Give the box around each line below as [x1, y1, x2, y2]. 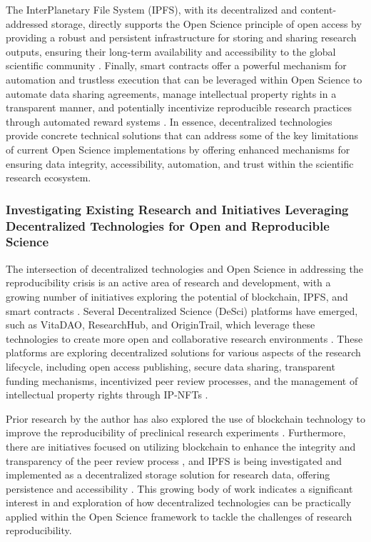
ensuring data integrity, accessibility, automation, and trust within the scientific [6, 156, 354, 171]
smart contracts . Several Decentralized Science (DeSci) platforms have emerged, [6, 303, 358, 318]
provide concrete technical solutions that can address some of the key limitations [6, 128, 359, 143]
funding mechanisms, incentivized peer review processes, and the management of [6, 373, 358, 388]
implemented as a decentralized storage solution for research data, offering [6, 467, 330, 482]
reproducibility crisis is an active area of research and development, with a [6, 275, 331, 290]
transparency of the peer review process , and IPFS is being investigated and [6, 453, 342, 468]
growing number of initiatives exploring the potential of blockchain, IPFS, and [6, 288, 348, 303]
